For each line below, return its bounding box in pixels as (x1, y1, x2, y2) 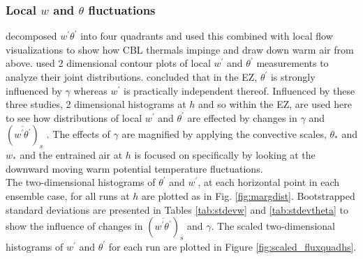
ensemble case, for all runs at (6, 188, 130, 203)
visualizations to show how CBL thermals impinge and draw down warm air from (6, 42, 354, 56)
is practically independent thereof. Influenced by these (124, 83, 355, 97)
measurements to (256, 56, 329, 70)
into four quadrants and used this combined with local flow (80, 29, 333, 43)
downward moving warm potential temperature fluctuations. (6, 161, 263, 175)
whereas (73, 83, 108, 97)
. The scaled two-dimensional (211, 219, 335, 233)
